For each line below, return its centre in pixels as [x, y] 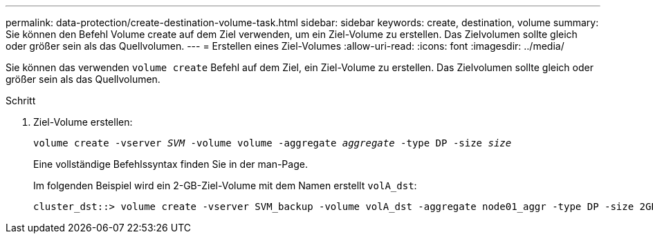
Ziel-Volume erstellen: [83, 122]
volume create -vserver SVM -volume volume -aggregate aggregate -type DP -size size [273, 143]
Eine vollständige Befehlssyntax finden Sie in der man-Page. [171, 164]
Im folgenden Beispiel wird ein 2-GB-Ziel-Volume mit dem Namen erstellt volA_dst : [225, 185]
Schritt [21, 101]
